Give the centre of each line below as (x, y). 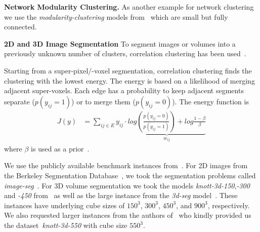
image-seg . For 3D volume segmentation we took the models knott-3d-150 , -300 (127, 185)
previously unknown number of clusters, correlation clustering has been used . (125, 53)
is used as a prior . (60, 148)
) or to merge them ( (103, 101)
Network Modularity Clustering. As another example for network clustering (129, 7)
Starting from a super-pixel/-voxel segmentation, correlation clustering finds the (128, 70)
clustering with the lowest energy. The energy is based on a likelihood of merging (129, 80)
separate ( (19, 101)
